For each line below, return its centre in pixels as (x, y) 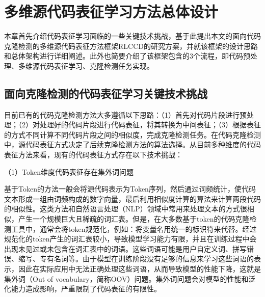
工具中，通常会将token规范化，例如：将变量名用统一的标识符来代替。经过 (134, 228)
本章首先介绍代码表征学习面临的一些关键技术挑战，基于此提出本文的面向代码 (132, 36)
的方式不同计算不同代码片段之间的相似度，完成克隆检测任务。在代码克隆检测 (132, 134)
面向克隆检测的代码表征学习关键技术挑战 (106, 93)
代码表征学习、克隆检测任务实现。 (97, 65)
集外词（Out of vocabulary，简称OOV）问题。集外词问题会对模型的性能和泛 (130, 278)
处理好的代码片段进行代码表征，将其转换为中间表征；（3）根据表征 (150, 125)
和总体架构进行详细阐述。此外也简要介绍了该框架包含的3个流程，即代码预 (127, 56)
